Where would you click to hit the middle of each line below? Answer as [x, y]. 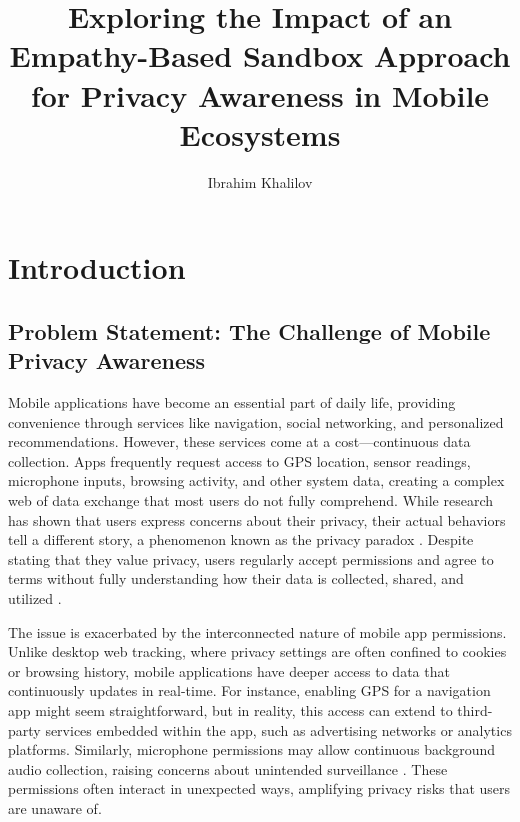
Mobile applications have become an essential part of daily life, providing [232, 402]
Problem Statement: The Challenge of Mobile [249, 330]
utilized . [35, 598]
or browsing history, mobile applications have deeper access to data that [229, 670]
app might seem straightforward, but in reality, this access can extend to [230, 709]
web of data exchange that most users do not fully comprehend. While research [251, 500]
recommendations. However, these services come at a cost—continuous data [239, 441]
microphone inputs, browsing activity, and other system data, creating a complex [256, 480]
